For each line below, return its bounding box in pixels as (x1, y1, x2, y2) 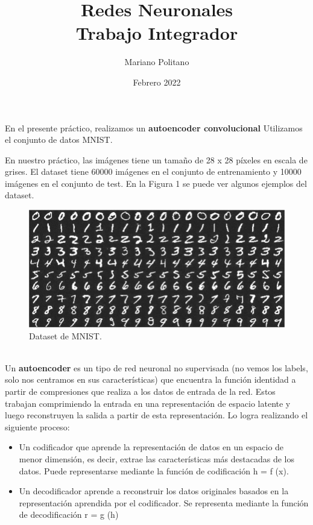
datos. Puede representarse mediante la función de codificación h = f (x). (19, 464, 289, 477)
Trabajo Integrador (75, 20, 238, 45)
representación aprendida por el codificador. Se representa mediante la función (19, 496, 309, 509)
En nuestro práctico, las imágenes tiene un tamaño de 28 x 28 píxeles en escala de (5, 153, 308, 166)
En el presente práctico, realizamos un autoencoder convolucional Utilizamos (5, 121, 303, 134)
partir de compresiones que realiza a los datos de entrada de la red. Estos (5, 385, 276, 398)
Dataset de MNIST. (29, 329, 102, 342)
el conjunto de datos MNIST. (5, 133, 113, 146)
